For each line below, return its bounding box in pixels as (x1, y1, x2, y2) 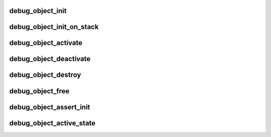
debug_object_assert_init (9, 103, 90, 111)
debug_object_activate (9, 39, 83, 47)
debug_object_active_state (9, 118, 96, 127)
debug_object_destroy (9, 71, 81, 79)
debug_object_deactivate (9, 55, 91, 63)
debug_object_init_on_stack (9, 23, 99, 31)
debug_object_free (9, 87, 70, 95)
